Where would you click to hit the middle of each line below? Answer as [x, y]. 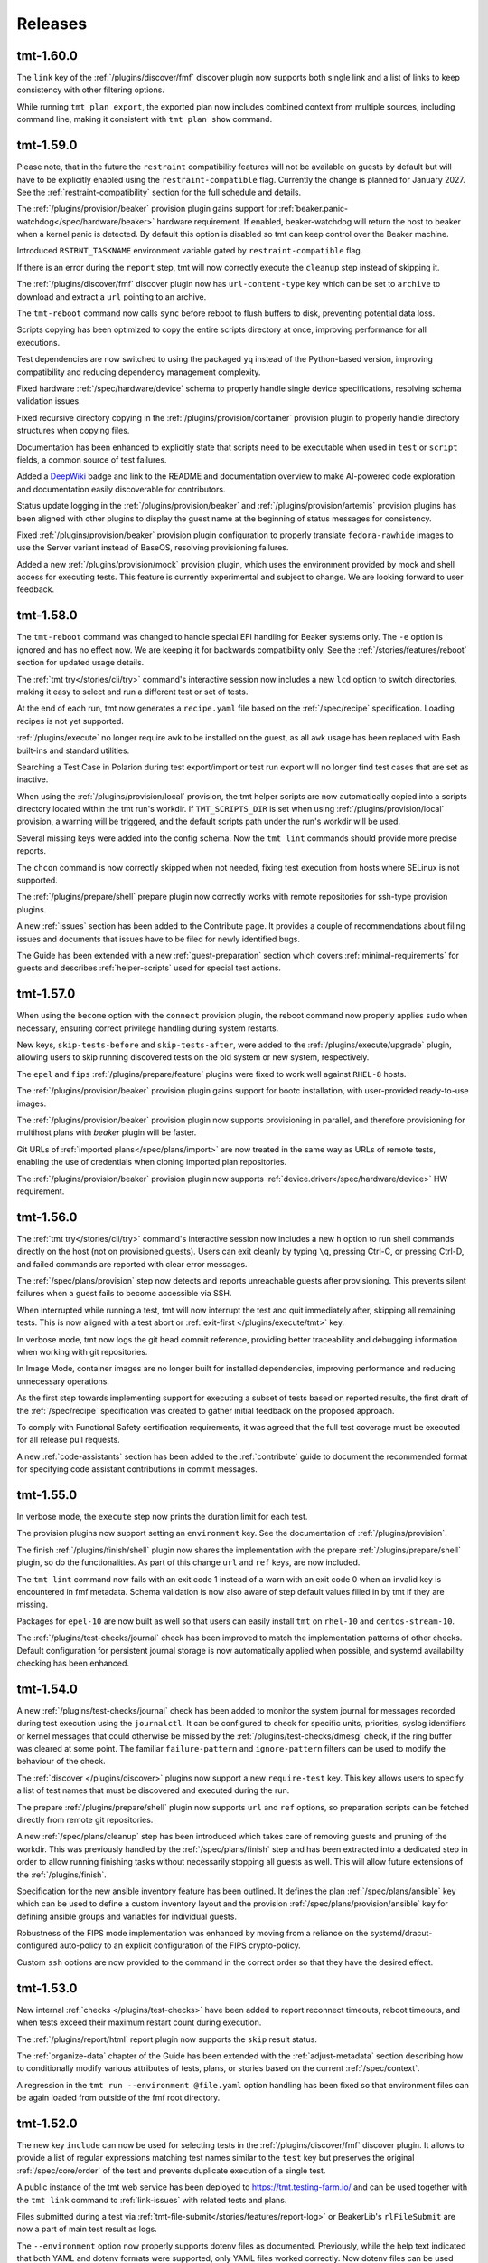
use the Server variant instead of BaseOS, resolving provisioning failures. [153, 548]
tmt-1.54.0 [47, 1689]
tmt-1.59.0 [47, 145]
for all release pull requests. [69, 1440]
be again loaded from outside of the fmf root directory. [118, 2098]
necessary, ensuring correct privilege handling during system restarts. [148, 1028]
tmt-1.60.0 [47, 56]
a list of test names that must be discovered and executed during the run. [153, 1790]
